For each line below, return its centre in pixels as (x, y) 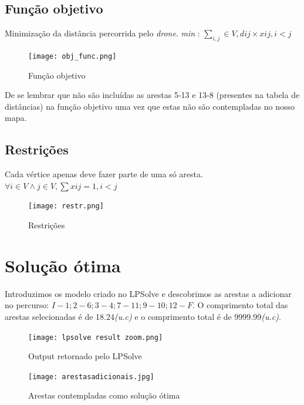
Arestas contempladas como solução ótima (104, 395)
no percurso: (27, 305)
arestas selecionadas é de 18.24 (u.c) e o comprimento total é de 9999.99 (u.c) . (143, 316)
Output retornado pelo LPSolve (85, 356)
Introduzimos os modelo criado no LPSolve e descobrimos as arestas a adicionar (148, 293)
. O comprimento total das (240, 305)
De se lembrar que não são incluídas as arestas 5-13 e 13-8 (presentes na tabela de (152, 95)
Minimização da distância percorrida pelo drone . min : (102, 33)
